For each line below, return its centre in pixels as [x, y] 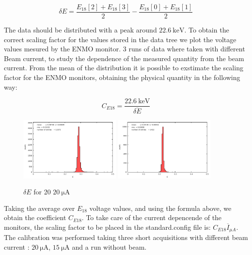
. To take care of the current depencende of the [152, 217]
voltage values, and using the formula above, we [160, 208]
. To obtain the [207, 30]
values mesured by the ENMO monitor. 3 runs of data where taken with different [125, 49]
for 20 [42, 192]
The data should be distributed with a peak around [80, 30]
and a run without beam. [109, 247]
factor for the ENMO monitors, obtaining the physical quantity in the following [122, 77]
